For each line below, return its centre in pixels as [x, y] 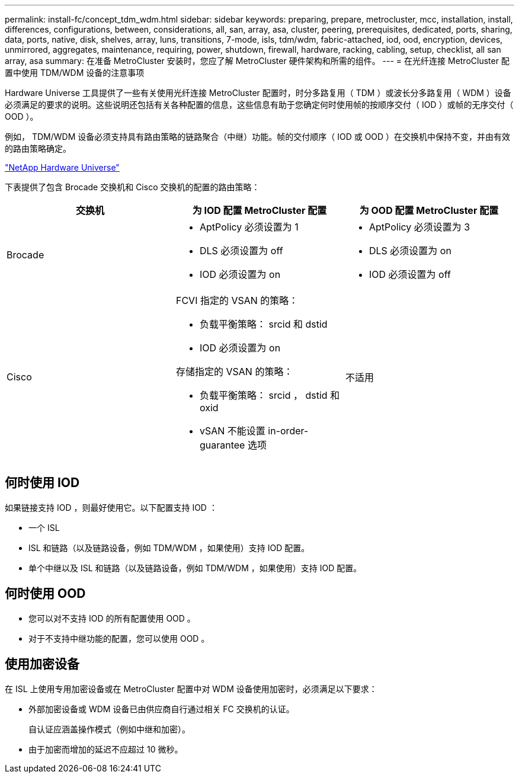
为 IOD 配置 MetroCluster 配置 [259, 210]
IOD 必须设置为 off [410, 274]
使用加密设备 [42, 664]
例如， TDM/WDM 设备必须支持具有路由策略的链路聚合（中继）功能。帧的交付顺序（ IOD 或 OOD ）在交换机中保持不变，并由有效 [258, 137]
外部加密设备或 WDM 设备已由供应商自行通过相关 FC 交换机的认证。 [161, 709]
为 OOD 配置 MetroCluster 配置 [429, 210]
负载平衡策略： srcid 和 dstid [263, 324]
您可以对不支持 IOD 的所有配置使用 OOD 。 [112, 618]
